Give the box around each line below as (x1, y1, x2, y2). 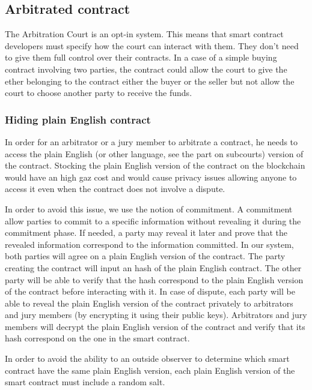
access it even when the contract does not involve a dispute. (5, 182, 225, 195)
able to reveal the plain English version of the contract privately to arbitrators (5, 296, 293, 309)
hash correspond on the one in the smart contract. (5, 332, 190, 344)
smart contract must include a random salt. (5, 376, 165, 388)
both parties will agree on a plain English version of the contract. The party (5, 250, 286, 262)
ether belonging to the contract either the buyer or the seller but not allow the (5, 74, 295, 87)
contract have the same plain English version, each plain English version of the (5, 364, 295, 376)
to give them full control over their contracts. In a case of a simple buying (5, 51, 277, 64)
